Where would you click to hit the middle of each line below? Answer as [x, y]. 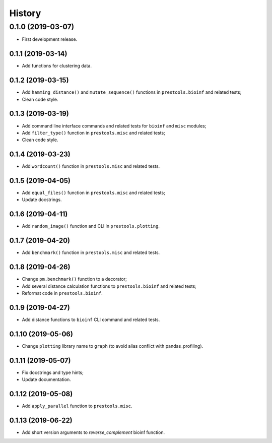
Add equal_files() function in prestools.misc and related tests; [94, 193]
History [25, 13]
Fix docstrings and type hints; [53, 372]
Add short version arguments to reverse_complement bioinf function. [93, 432]
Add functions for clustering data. [57, 66]
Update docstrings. [42, 200]
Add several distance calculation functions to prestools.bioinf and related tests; [109, 286]
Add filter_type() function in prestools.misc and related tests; [94, 133]
